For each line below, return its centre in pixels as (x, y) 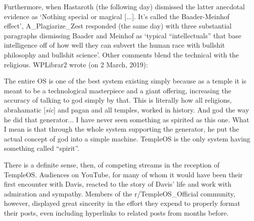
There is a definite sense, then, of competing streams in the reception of (112, 164)
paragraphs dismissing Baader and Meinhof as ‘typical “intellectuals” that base (123, 35)
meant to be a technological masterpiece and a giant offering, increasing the (118, 90)
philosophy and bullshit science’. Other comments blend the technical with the (122, 54)
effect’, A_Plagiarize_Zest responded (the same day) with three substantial (118, 26)
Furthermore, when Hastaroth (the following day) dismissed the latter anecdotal (125, 6)
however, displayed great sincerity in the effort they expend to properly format (122, 203)
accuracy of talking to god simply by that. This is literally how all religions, (118, 100)
